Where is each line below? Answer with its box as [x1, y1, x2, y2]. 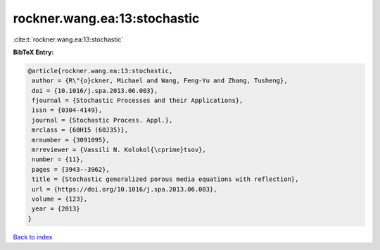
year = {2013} [32, 205, 80, 213]
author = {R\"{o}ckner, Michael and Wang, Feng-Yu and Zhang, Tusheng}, [32, 77, 288, 85]
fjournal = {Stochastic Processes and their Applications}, [32, 96, 243, 105]
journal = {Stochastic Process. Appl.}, [32, 116, 173, 124]
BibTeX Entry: [13, 48, 54, 56]
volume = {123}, [32, 195, 88, 203]
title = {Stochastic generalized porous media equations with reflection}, [32, 175, 299, 183]
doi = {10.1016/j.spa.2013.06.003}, [32, 87, 158, 94]
